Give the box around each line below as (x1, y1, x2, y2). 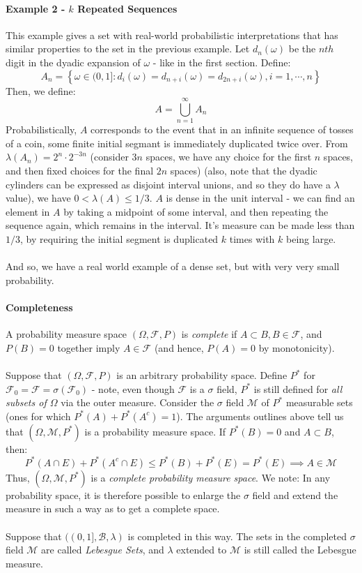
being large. (286, 232, 336, 246)
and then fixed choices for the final (6, 163, 154, 178)
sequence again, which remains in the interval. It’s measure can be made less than (6, 218, 355, 232)
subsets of (6, 395, 47, 410)
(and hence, (154, 340, 204, 355)
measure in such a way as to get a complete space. (6, 501, 220, 516)
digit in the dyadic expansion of (6, 54, 141, 69)
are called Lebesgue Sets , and (41, 542, 164, 557)
